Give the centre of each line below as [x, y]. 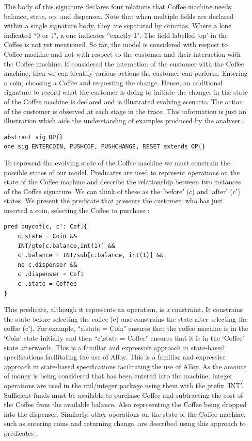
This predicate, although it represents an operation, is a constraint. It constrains [124, 309]
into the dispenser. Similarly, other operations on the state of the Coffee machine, [125, 414]
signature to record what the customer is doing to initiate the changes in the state [126, 92]
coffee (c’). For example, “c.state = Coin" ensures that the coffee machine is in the [126, 328]
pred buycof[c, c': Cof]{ [46, 227]
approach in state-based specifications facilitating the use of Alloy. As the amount [125, 366]
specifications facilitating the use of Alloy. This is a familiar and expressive [115, 357]
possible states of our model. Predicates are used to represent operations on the [122, 172]
